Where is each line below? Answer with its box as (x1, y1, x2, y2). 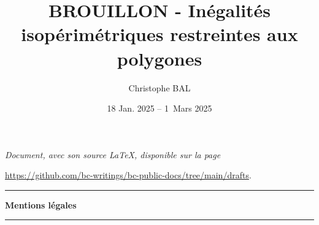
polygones (117, 45, 202, 71)
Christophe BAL (128, 81, 191, 94)
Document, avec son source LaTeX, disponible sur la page (5, 148, 221, 161)
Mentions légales (5, 198, 77, 211)
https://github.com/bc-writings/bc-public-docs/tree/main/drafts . (5, 169, 252, 181)
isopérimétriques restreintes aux (21, 21, 298, 47)
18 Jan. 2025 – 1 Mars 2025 (107, 102, 212, 115)
